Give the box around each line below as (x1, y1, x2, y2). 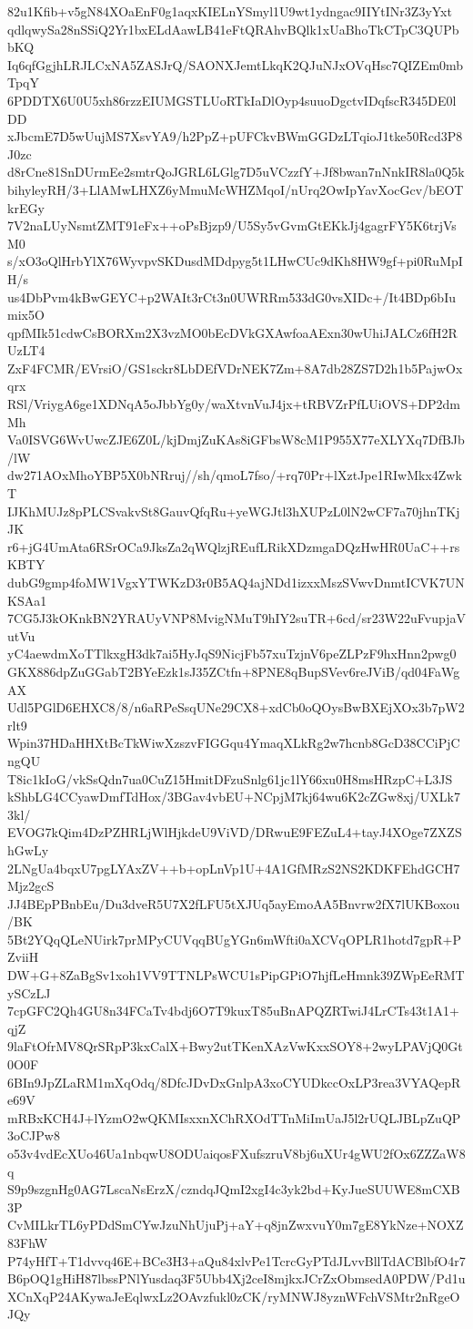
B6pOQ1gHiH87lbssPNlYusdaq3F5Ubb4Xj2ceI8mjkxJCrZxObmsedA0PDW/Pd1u (7, 1269, 466, 1288)
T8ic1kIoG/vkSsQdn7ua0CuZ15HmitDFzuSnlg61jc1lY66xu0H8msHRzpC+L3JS (7, 769, 453, 788)
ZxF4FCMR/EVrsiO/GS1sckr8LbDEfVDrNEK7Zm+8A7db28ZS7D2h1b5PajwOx (7, 358, 463, 377)
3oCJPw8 (7, 1126, 60, 1145)
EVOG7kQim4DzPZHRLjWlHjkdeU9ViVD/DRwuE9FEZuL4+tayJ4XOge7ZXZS (7, 823, 462, 842)
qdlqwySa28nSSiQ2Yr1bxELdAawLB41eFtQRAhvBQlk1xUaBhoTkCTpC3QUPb (7, 19, 459, 38)
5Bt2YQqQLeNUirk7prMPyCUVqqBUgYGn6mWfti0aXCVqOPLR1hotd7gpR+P (7, 929, 462, 948)
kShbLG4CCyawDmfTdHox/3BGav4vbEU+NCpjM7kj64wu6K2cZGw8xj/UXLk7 (7, 787, 460, 806)
